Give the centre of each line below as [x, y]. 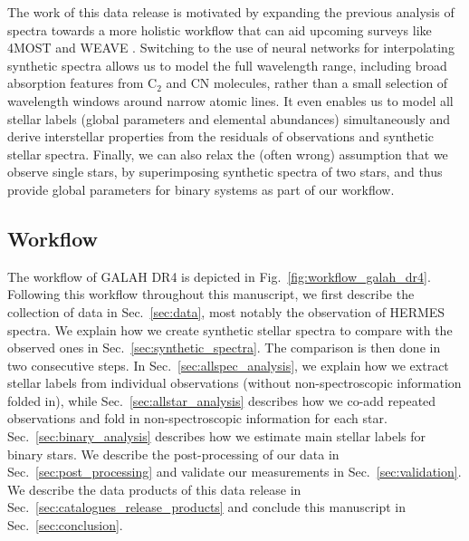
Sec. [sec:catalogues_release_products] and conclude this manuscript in [207, 507]
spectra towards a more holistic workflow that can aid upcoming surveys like [220, 29]
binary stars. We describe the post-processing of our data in [173, 454]
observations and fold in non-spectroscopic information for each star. [197, 418]
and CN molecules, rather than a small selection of [307, 83]
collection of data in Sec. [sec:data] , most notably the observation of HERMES [226, 311]
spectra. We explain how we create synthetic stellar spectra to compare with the [230, 329]
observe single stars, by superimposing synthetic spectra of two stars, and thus [225, 172]
